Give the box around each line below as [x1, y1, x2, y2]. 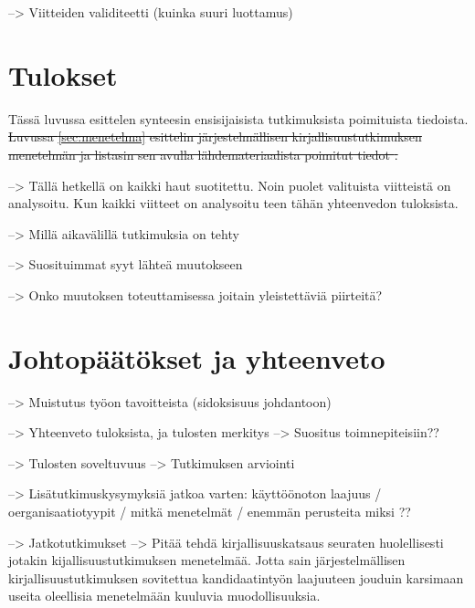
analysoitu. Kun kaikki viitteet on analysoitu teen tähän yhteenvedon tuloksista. [8, 194, 459, 213]
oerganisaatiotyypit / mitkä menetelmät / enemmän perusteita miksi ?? [8, 501, 411, 520]
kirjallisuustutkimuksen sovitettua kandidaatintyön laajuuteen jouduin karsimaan [8, 568, 464, 587]
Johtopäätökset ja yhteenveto [8, 339, 385, 376]
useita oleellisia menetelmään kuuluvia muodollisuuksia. [8, 586, 321, 605]
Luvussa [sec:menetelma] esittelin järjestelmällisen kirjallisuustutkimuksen [8, 127, 422, 146]
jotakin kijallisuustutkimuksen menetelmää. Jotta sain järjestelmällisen [8, 550, 406, 570]
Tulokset [8, 56, 118, 93]
